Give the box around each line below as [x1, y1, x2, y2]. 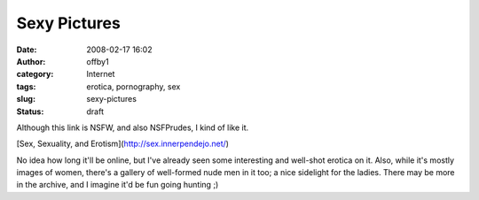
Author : [16, 56, 46, 66]
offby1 [86, 56, 110, 66]
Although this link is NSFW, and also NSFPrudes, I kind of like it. [16, 122, 249, 133]
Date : [16, 44, 37, 55]
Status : [16, 106, 44, 117]
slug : [16, 94, 35, 104]
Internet [86, 69, 115, 80]
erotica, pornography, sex [86, 81, 181, 92]
